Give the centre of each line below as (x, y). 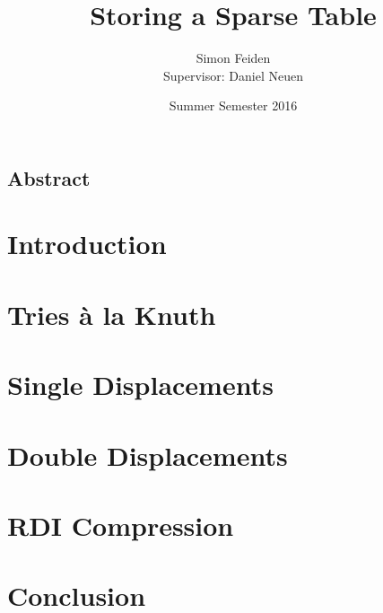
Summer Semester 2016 (233, 105)
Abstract (49, 177)
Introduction (87, 244)
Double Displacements (148, 455)
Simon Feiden (233, 58)
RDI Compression (121, 525)
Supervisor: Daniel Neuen (233, 75)
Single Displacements (140, 385)
